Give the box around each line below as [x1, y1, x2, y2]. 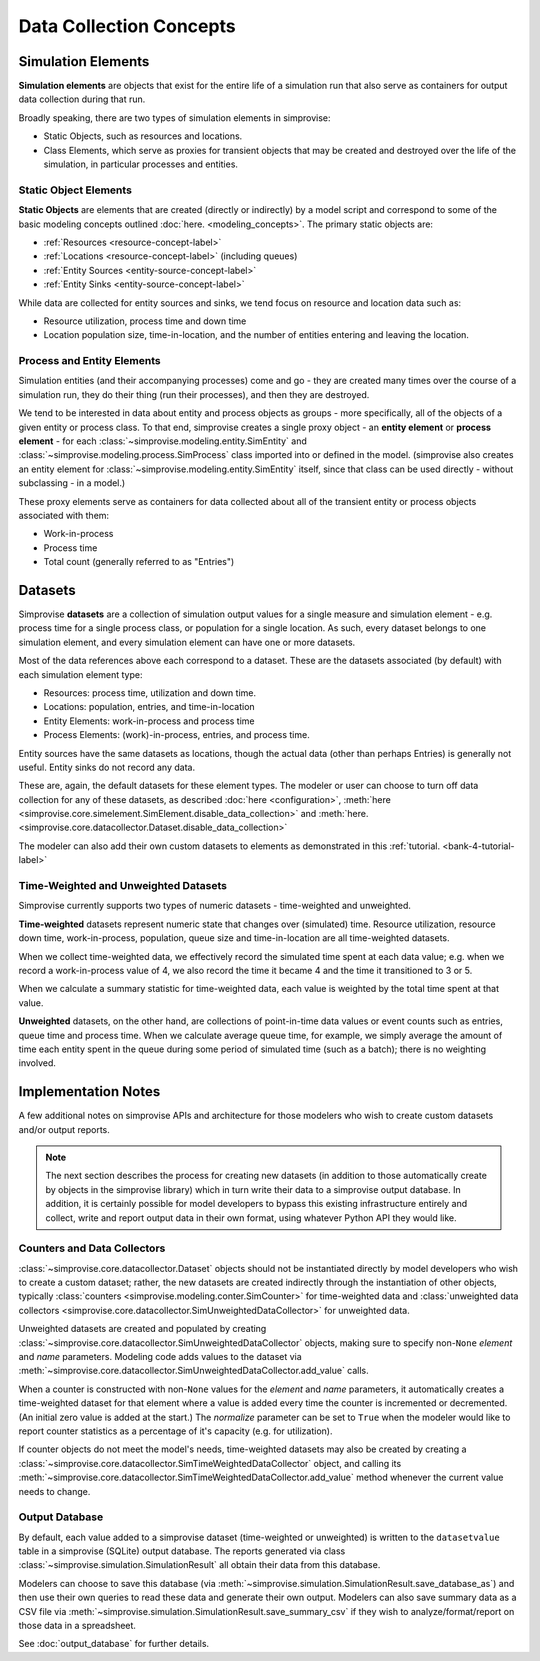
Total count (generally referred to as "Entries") [43, 556, 235, 568]
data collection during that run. [18, 93, 146, 105]
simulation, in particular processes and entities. [43, 158, 239, 170]
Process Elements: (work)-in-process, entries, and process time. [43, 729, 310, 741]
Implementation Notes [18, 1083, 161, 1100]
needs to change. [18, 1485, 91, 1497]
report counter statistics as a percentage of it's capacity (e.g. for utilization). [18, 1425, 333, 1437]
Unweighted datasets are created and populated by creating [18, 1323, 267, 1335]
